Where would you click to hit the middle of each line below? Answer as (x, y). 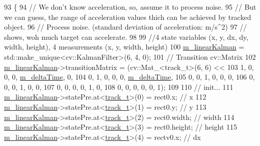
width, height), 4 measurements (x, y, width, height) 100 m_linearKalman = (124, 47)
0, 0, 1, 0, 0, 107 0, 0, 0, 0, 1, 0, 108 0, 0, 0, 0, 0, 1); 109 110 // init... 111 (119, 87)
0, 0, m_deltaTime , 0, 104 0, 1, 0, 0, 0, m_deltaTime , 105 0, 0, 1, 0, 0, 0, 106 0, (129, 77)
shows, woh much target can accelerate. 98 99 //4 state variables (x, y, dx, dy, (126, 36)
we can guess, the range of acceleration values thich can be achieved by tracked (128, 17)
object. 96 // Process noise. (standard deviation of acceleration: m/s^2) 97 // (126, 27)
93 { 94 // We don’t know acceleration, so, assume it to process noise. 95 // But (130, 7)
